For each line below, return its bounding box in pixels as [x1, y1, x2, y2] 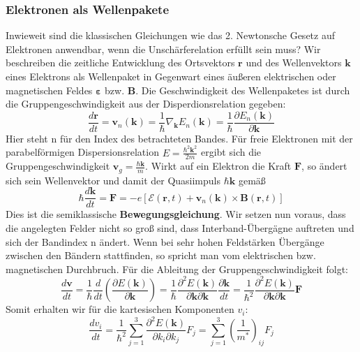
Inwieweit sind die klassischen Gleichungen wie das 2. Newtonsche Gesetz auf [6, 28, 335, 43]
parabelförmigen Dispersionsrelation [6, 145, 159, 159]
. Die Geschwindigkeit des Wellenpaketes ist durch [135, 82, 350, 97]
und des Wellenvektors [246, 55, 342, 70]
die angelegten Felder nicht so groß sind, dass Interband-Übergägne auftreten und [6, 221, 354, 235]
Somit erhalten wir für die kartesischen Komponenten [6, 302, 234, 316]
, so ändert [301, 159, 347, 173]
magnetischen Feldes [6, 82, 93, 97]
